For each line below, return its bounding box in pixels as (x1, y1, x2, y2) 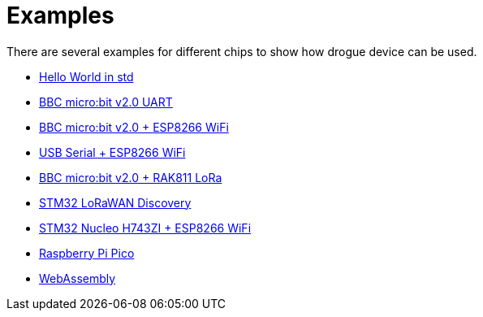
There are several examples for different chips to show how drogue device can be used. (6, 44, 477, 59)
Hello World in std (39, 69, 134, 84)
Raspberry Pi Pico (39, 245, 135, 260)
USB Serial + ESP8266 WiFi (39, 145, 186, 159)
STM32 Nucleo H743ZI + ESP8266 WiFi (39, 220, 252, 235)
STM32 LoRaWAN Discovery (39, 195, 192, 210)
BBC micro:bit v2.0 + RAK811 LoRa (39, 170, 222, 185)
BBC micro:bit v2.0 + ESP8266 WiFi (39, 119, 229, 134)
